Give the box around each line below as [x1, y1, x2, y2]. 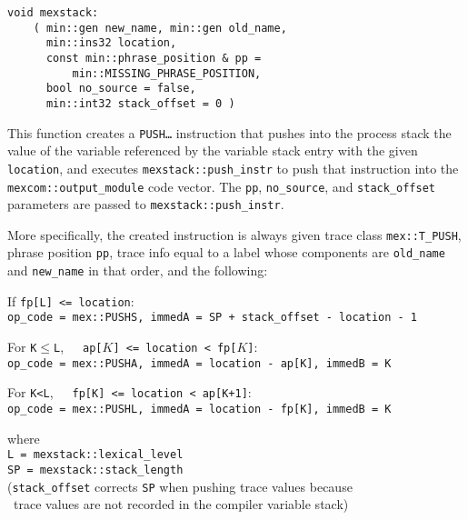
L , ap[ [53, 337, 103, 356]
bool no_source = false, [45, 82, 196, 95]
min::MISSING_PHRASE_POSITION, [72, 66, 262, 80]
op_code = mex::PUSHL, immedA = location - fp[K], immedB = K [7, 403, 392, 416]
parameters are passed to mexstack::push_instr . [7, 195, 284, 214]
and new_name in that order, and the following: [7, 261, 268, 280]
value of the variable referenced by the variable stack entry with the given [7, 141, 418, 160]
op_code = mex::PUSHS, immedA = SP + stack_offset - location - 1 [7, 311, 418, 325]
